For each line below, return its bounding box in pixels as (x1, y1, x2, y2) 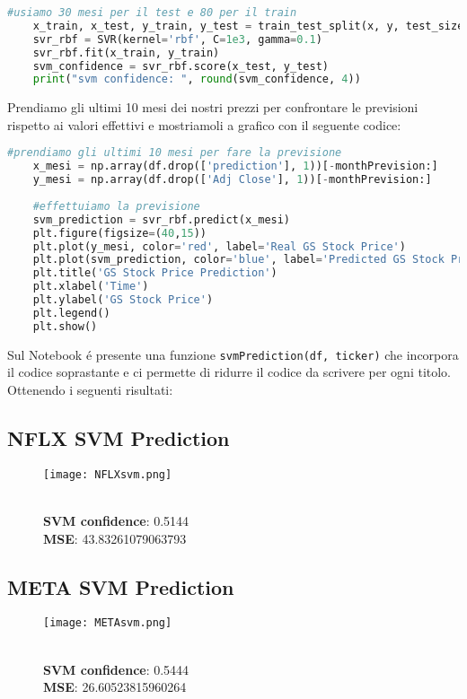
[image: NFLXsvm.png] (43, 467, 172, 481)
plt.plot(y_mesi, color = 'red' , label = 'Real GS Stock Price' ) (32, 240, 406, 253)
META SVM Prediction (7, 572, 234, 600)
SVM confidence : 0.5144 (43, 511, 189, 529)
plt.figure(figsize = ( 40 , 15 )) (32, 226, 207, 240)
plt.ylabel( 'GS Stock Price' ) (32, 293, 214, 307)
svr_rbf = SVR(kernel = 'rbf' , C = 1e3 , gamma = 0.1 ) (32, 32, 322, 46)
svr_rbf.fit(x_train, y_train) (32, 46, 220, 59)
